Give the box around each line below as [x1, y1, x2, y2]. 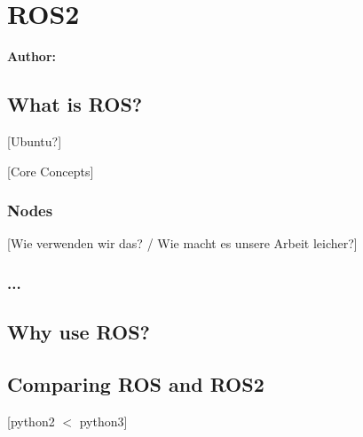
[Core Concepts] [7, 161, 94, 180]
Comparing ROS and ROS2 [7, 370, 264, 397]
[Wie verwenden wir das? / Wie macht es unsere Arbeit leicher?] [7, 234, 358, 253]
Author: [7, 47, 57, 66]
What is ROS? [7, 90, 143, 118]
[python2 [7, 411, 55, 430]
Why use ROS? [7, 318, 150, 346]
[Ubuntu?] [7, 131, 62, 150]
